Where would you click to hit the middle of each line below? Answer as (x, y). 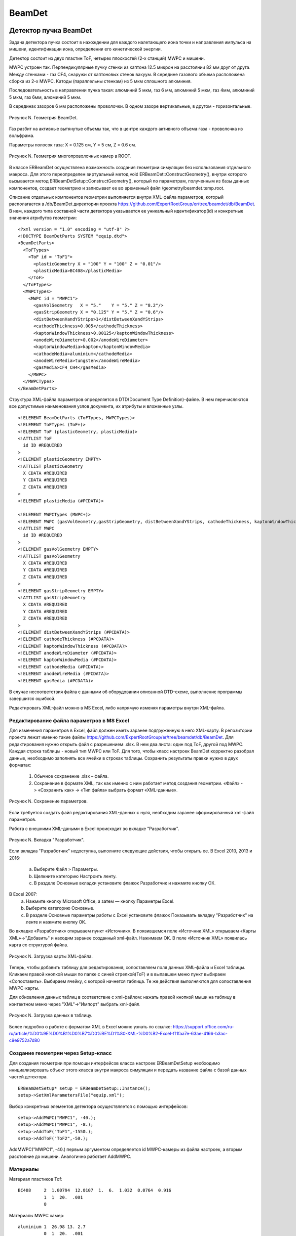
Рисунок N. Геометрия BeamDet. (43, 117)
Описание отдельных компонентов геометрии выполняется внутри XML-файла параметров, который (116, 197)
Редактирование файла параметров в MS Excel (69, 720)
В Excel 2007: (23, 894)
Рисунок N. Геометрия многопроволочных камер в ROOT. (70, 156)
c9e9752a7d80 (25, 1040)
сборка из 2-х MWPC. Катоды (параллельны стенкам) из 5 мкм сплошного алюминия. (100, 81)
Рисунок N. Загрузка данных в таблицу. (51, 1015)
